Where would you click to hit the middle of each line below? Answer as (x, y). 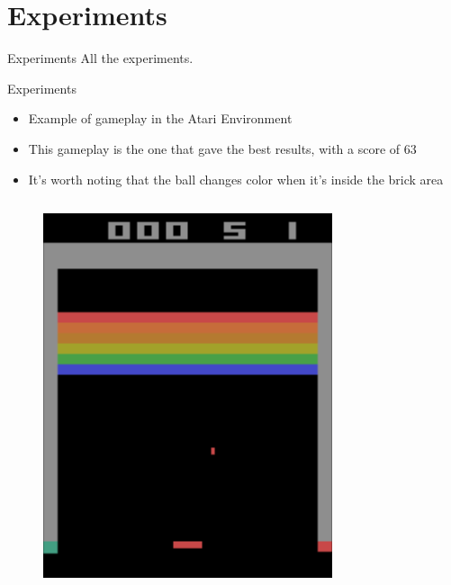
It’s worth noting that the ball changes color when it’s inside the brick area (236, 179)
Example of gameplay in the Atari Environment (160, 118)
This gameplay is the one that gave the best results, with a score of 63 (222, 148)
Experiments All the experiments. (100, 58)
